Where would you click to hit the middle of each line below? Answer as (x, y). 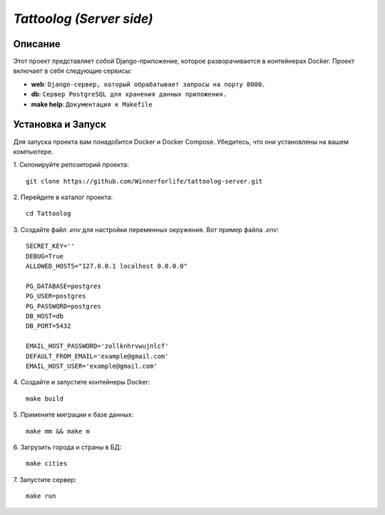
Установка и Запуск (60, 125)
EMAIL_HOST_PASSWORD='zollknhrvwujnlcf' (97, 346)
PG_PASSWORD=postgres (63, 306)
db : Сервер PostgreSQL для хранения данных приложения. (129, 94)
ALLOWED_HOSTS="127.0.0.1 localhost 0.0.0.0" (107, 266)
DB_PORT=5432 (48, 326)
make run (41, 496)
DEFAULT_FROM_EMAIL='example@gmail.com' (97, 356)
